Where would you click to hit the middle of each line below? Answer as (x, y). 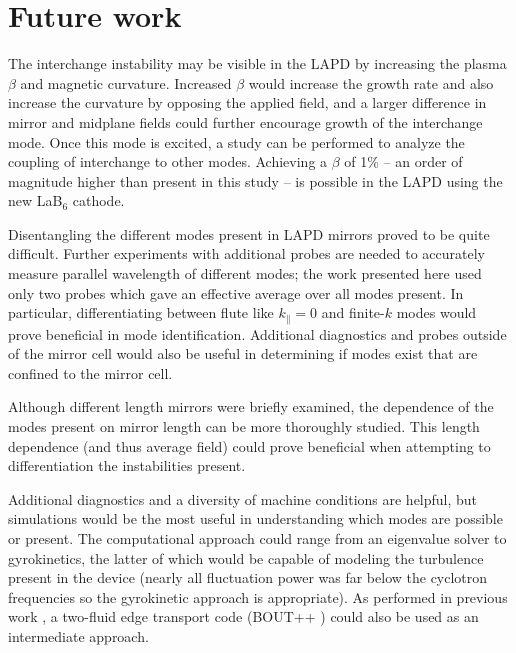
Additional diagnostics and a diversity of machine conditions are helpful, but (243, 498)
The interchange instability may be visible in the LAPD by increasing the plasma (257, 63)
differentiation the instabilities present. (127, 465)
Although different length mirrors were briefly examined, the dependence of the (251, 406)
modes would (436, 312)
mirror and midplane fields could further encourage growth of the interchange (245, 121)
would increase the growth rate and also (371, 82)
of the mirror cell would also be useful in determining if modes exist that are (243, 353)
